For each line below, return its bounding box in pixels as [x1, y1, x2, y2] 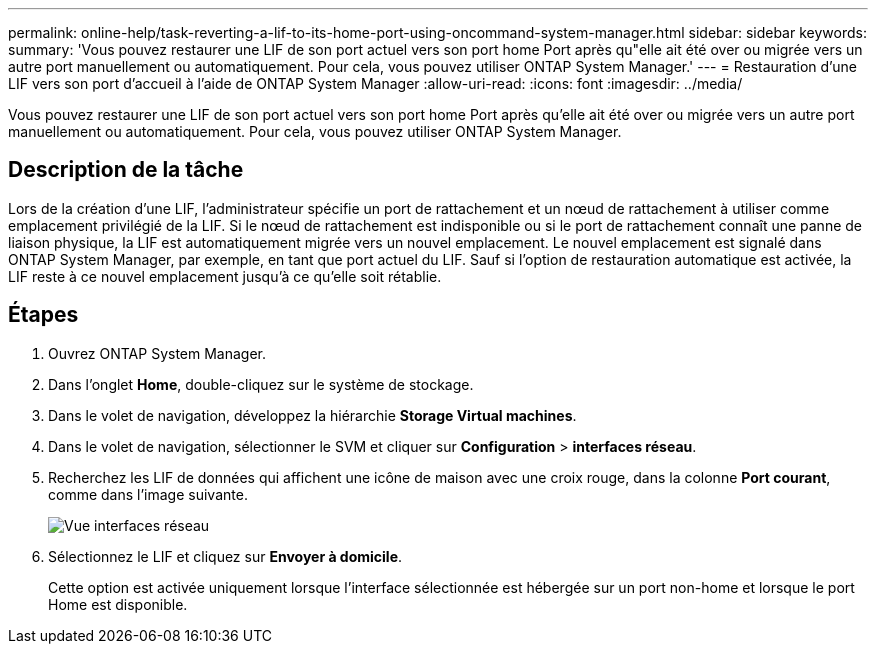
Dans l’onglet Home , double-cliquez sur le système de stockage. [48, 375, 474, 393]
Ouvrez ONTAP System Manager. [48, 344, 267, 362]
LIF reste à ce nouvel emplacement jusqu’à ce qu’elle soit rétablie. [8, 267, 442, 285]
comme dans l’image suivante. [48, 485, 248, 503]
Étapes [8, 302, 79, 328]
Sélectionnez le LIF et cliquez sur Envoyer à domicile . [48, 547, 403, 565]
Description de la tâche [8, 157, 244, 183]
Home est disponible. [48, 595, 188, 613]
